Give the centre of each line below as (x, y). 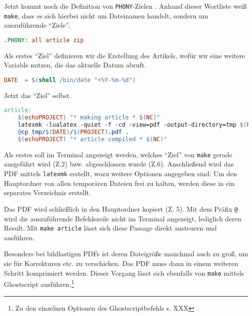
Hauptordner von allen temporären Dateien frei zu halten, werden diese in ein (119, 183)
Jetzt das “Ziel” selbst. (38, 95)
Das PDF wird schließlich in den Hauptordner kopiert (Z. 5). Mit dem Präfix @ (121, 208)
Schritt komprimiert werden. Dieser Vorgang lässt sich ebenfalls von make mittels (124, 273)
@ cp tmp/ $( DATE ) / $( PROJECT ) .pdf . (73, 132)
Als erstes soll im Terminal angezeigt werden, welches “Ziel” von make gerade (118, 154)
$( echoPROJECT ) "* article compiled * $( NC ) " (92, 139)
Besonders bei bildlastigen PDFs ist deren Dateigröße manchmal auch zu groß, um (126, 254)
